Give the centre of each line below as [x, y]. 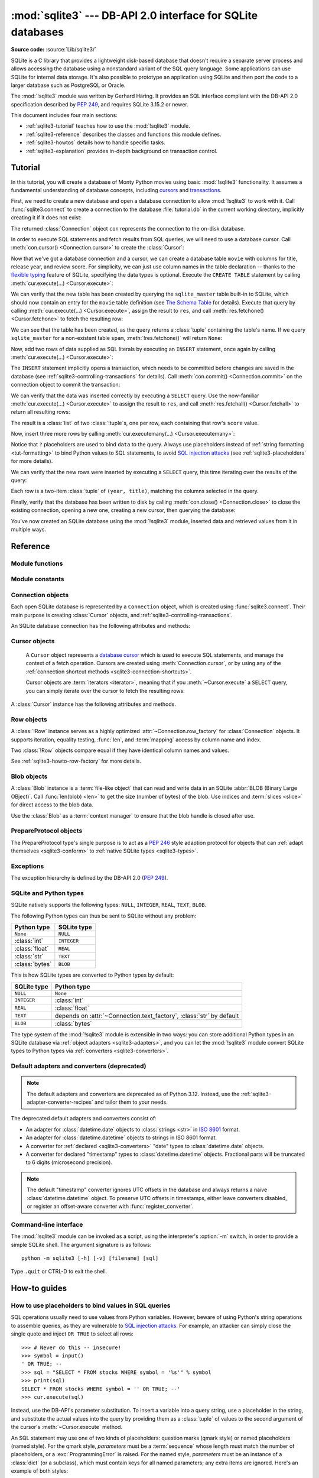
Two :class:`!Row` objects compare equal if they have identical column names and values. [120, 750]
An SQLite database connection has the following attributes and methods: [101, 626]
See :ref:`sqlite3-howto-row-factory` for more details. [76, 761]
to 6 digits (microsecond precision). [69, 1162]
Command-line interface [47, 1224]
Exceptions [27, 866]
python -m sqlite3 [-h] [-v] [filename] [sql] [90, 1258]
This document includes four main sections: [64, 115]
